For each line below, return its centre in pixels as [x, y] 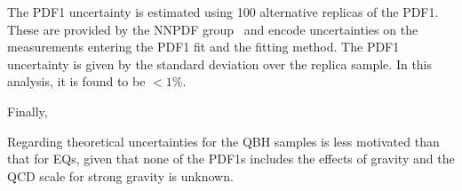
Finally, [28, 111]
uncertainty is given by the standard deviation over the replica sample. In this [220, 64]
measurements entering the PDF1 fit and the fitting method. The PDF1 [203, 47]
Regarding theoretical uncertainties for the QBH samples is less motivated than [223, 141]
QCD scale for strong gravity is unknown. [120, 175]
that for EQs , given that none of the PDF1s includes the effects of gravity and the [231, 159]
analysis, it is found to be [76, 81]
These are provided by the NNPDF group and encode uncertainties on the [213, 29]
